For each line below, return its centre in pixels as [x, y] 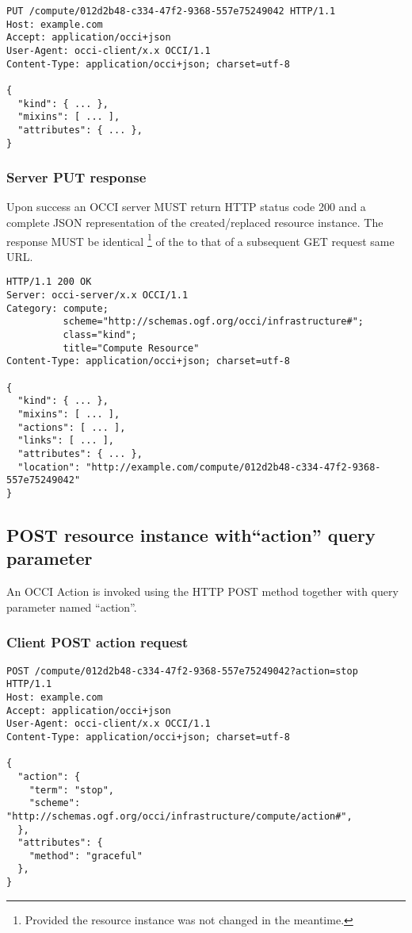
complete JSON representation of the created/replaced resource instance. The [195, 223]
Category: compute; [57, 308]
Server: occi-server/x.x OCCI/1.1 [97, 296]
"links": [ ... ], [66, 441]
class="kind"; [100, 335]
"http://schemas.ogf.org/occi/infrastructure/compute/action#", [179, 816]
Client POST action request [97, 642]
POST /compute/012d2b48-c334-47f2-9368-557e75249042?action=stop [182, 671]
